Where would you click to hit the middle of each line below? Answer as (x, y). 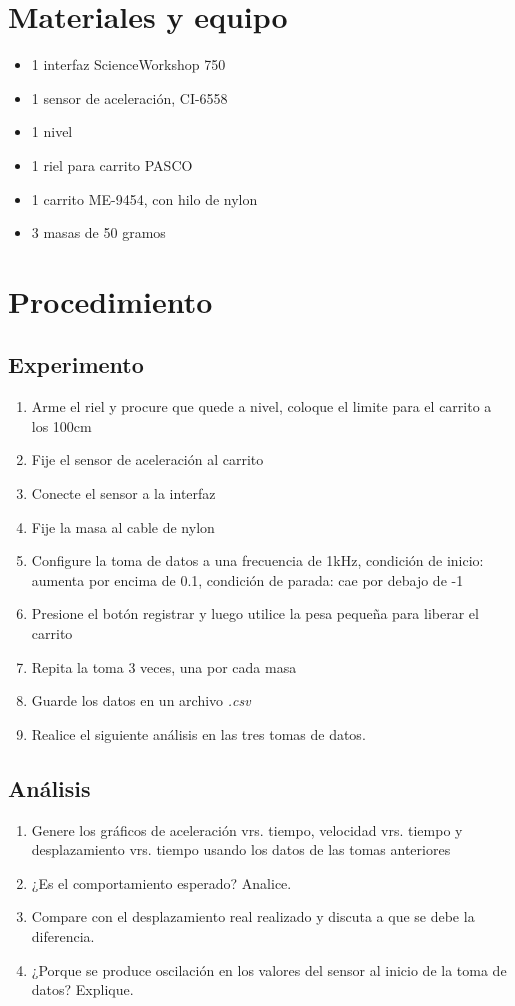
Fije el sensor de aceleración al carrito (147, 459)
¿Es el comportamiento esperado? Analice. (161, 882)
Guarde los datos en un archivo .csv (141, 700)
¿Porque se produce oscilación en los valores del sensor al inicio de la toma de (269, 969)
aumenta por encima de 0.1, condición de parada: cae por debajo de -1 (247, 579)
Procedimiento (110, 300)
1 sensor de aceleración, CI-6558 (129, 97)
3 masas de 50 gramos (98, 232)
